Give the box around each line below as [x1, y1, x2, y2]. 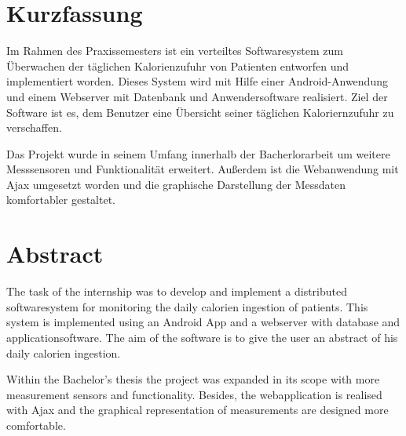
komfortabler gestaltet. [6, 191, 115, 208]
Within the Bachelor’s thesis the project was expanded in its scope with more [6, 371, 380, 387]
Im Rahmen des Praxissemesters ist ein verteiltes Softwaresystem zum [6, 42, 343, 59]
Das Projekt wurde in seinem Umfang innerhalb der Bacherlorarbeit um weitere [6, 145, 390, 162]
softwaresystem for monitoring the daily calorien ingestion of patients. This [6, 298, 368, 314]
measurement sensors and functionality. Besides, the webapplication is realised [6, 386, 382, 402]
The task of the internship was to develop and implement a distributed [6, 283, 347, 300]
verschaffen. [6, 119, 62, 136]
